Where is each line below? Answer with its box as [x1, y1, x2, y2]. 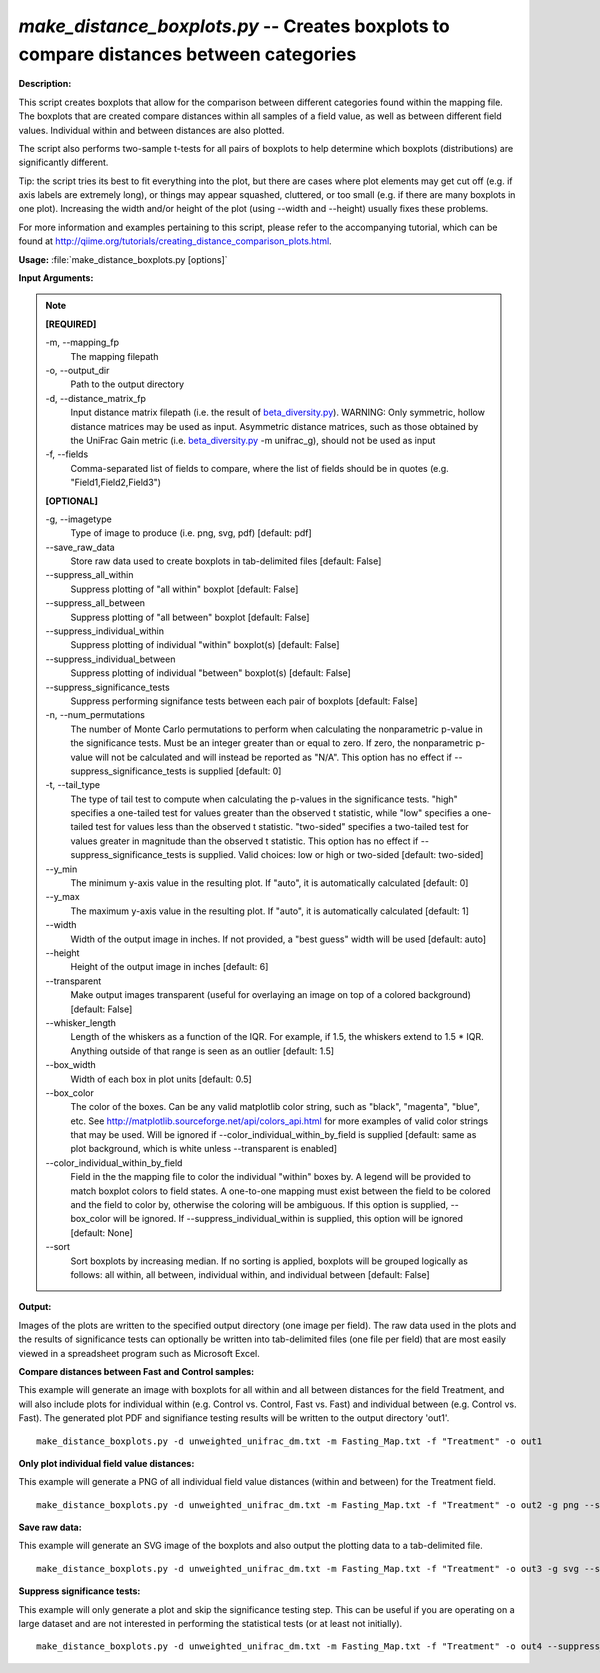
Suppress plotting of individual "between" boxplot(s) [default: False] [70, 667, 352, 679]
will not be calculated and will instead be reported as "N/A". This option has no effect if [95, 751, 453, 763]
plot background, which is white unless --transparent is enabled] [70, 1143, 338, 1155]
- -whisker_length [45, 1016, 117, 1029]
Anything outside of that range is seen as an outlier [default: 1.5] [70, 1045, 335, 1057]
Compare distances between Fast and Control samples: [18, 1365, 255, 1377]
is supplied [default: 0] [188, 765, 282, 777]
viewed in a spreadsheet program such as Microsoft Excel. [18, 1347, 260, 1359]
